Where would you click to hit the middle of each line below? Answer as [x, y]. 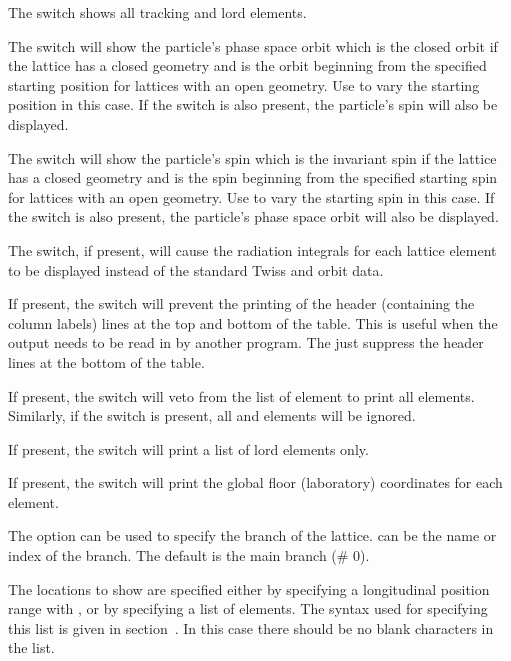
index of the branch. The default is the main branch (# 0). [189, 555]
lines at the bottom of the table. [106, 361]
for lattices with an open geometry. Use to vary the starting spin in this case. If [251, 196]
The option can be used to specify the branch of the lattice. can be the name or [252, 535]
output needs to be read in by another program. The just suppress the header [246, 342]
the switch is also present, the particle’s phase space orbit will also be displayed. [253, 216]
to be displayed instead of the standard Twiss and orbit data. [196, 269]
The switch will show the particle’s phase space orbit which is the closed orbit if [253, 45]
